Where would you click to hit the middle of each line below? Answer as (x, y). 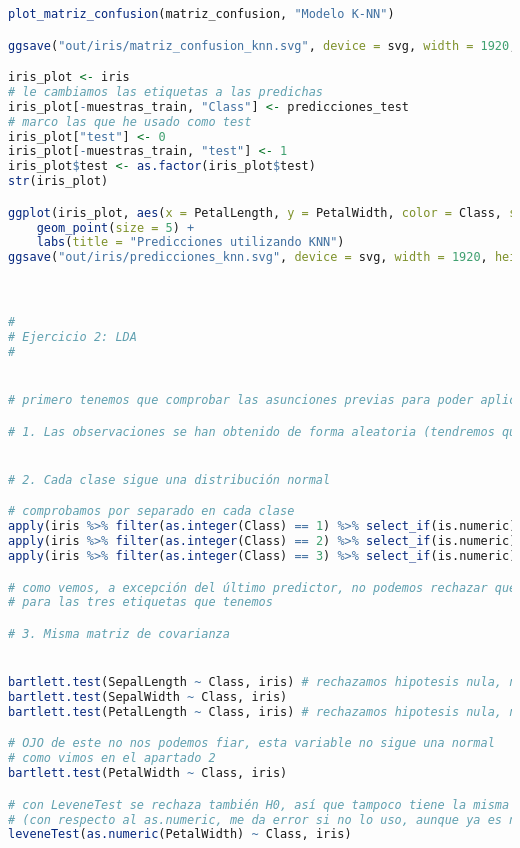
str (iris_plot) (58, 181)
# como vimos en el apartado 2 (112, 758)
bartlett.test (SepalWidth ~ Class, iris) (148, 697)
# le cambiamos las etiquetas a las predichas (165, 91)
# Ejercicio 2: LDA (72, 337)
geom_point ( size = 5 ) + (115, 227)
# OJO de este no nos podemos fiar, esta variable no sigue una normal (251, 743)
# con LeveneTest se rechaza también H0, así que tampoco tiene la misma (259, 804)
